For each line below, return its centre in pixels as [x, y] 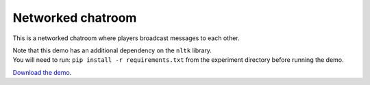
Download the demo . [42, 72]
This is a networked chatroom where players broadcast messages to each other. [126, 38]
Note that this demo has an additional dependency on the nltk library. [112, 50]
